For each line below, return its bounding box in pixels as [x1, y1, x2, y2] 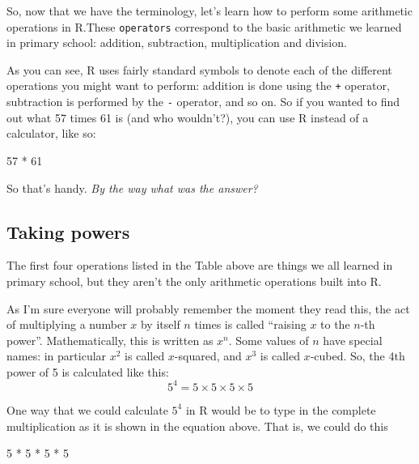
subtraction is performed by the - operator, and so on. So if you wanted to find [6, 93, 400, 110]
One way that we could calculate [6, 401, 168, 418]
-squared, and [174, 347, 242, 364]
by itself [140, 316, 180, 333]
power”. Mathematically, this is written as [6, 331, 214, 348]
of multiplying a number [6, 316, 127, 333]
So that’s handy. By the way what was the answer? [6, 179, 258, 196]
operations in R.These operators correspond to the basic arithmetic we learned [6, 18, 402, 35]
